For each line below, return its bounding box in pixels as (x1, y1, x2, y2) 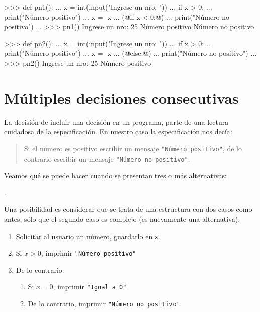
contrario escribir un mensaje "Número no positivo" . (24, 153, 190, 164)
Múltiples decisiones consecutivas (4, 87, 239, 108)
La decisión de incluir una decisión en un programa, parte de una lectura (4, 116, 229, 127)
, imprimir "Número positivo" (41, 248, 136, 258)
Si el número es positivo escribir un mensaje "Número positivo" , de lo (24, 143, 242, 153)
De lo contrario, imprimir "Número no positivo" (28, 298, 180, 309)
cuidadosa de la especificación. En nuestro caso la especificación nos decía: (4, 126, 232, 137)
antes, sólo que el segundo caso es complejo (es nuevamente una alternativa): (4, 213, 240, 224)
